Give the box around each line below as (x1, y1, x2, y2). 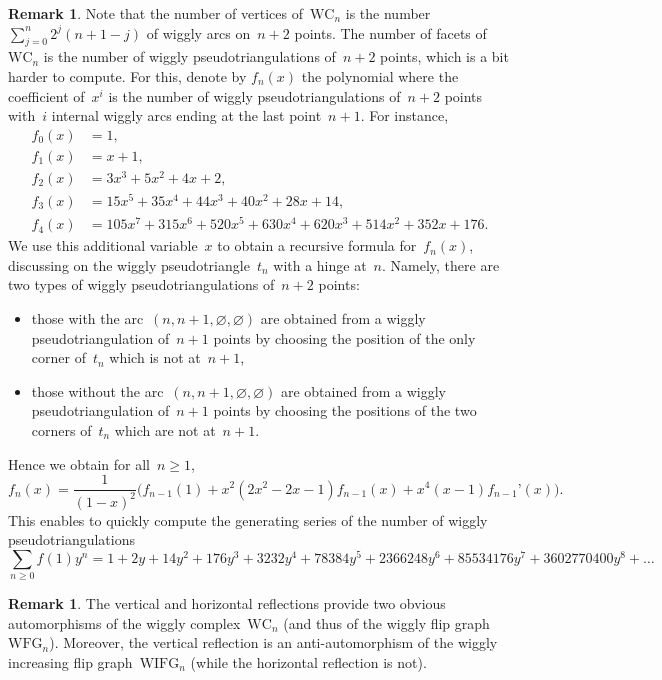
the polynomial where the (301, 65, 459, 86)
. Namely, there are (382, 254, 500, 275)
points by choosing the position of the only (213, 327, 476, 348)
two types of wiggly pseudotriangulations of (8, 274, 275, 295)
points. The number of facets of (294, 22, 487, 43)
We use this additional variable (8, 235, 198, 256)
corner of (31, 347, 86, 368)
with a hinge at (273, 254, 367, 275)
